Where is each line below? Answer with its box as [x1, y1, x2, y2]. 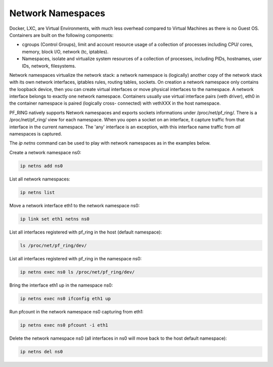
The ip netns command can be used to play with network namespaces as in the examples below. [9, 140, 211, 146]
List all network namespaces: [9, 176, 70, 182]
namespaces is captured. [9, 131, 62, 137]
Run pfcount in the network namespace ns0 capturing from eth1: [9, 308, 144, 314]
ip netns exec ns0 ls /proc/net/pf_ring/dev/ [20, 269, 135, 275]
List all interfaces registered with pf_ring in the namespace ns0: [9, 255, 142, 261]
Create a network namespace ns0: [9, 149, 81, 155]
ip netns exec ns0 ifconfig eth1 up [20, 296, 111, 301]
